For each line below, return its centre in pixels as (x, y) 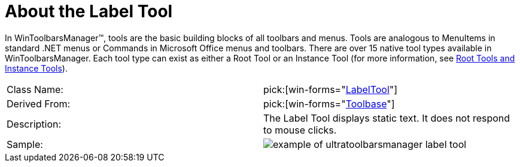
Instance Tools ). (36, 68)
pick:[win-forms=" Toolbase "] (329, 103)
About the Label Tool (89, 11)
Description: (34, 124)
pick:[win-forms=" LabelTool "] (331, 89)
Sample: (25, 144)
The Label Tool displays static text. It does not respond (387, 118)
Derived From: (39, 103)
